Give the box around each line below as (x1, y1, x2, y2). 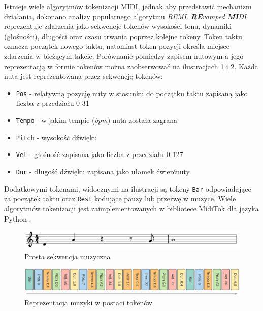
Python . (4, 213, 31, 224)
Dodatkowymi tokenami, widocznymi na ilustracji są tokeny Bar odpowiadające (4, 183, 251, 194)
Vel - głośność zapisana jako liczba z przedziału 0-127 (16, 149, 183, 160)
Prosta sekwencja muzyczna (24, 251, 111, 261)
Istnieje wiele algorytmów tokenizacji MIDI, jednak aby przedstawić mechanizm (4, 1, 252, 11)
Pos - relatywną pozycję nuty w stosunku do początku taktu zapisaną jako (16, 87, 248, 98)
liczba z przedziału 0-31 (16, 98, 89, 108)
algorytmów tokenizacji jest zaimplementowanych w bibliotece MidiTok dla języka (4, 203, 259, 213)
